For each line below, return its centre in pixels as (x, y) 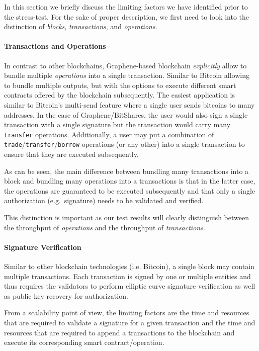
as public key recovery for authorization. (66, 295)
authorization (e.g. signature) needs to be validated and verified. (104, 200)
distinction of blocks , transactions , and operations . (81, 26)
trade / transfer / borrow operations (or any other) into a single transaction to (124, 144)
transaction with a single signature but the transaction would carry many (117, 124)
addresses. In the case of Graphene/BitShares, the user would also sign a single (126, 114)
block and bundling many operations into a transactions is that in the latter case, (130, 181)
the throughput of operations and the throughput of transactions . (105, 227)
